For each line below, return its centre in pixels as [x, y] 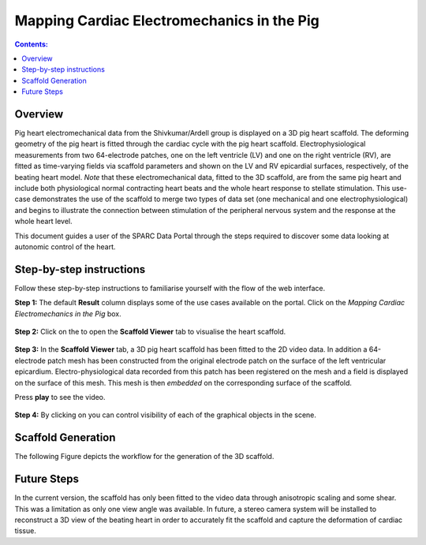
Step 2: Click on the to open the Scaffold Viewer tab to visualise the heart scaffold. [150, 332]
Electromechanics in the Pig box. [68, 314]
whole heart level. [43, 222]
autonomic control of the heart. [65, 246]
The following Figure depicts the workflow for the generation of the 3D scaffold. [144, 457]
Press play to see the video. [60, 397]
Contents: [32, 44]
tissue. [26, 531]
